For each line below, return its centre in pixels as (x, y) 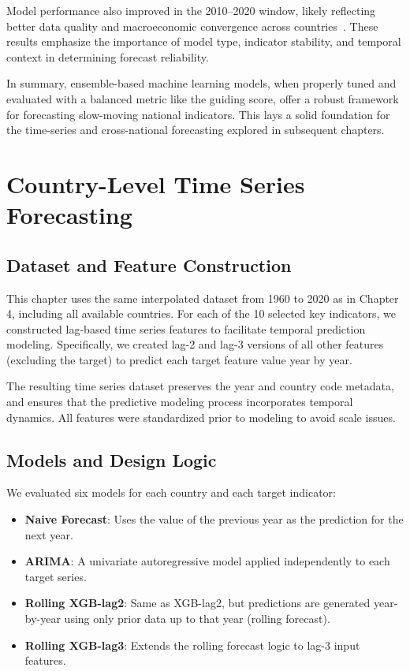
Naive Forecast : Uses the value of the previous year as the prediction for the (214, 519)
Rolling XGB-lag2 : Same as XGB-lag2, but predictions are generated (198, 603)
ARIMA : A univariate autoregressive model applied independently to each (207, 561)
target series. (56, 576)
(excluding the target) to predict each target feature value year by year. (179, 359)
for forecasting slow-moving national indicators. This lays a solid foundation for (198, 114)
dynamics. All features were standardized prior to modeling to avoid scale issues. (201, 417)
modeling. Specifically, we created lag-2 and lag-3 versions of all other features (195, 344)
